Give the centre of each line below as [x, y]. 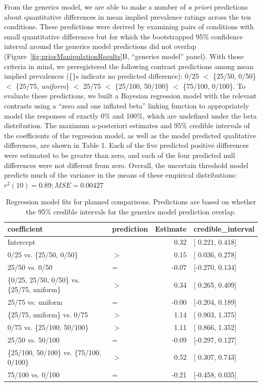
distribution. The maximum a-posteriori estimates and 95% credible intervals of [127, 125]
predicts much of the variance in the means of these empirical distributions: [121, 175]
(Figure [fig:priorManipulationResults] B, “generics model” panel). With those [124, 56]
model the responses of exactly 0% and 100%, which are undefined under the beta [130, 115]
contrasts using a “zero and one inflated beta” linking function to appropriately [127, 105]
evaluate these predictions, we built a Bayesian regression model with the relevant [130, 96]
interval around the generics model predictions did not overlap [100, 46]
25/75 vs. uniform [35, 302]
